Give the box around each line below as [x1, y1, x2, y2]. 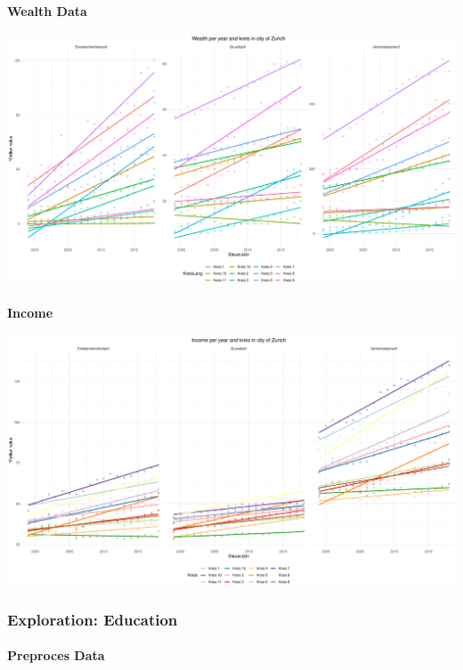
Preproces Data [7, 646, 105, 665]
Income [7, 303, 53, 322]
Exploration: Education [7, 608, 178, 630]
